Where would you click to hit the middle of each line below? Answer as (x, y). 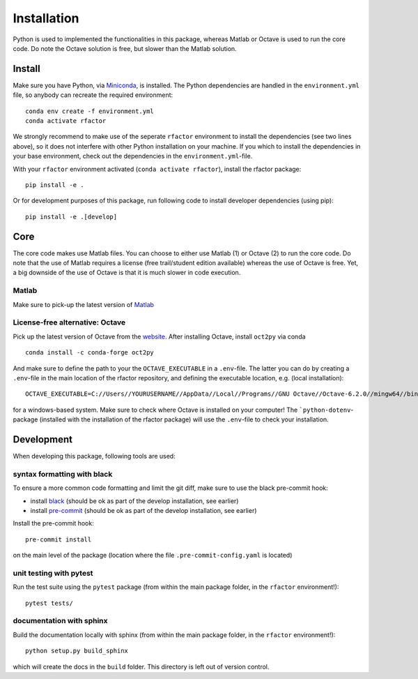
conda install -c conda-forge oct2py (90, 353)
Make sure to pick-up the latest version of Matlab (84, 304)
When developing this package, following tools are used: (94, 456)
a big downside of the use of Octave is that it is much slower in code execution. (127, 273)
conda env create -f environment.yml (90, 111)
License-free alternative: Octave (69, 322)
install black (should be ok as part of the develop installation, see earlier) (134, 501)
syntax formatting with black (63, 474)
